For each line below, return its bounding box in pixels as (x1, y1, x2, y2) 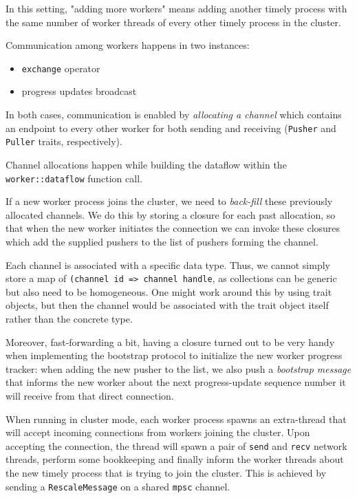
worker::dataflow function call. (6, 171, 142, 185)
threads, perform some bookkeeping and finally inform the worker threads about (6, 452, 344, 466)
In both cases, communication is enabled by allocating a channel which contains (6, 107, 342, 122)
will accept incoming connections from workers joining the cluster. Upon (6, 425, 310, 440)
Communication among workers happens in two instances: (6, 38, 250, 52)
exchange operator (21, 61, 100, 75)
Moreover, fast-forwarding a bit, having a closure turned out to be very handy (6, 334, 335, 349)
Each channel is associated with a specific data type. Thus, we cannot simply (6, 257, 330, 272)
